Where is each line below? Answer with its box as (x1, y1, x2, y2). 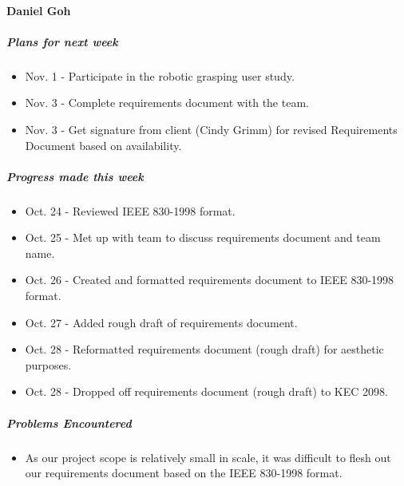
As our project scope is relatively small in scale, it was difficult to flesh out (25, 448, 391, 465)
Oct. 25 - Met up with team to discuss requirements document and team (25, 229, 381, 246)
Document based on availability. (25, 136, 182, 153)
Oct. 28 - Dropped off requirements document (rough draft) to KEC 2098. (25, 383, 388, 400)
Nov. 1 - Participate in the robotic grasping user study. (25, 67, 295, 84)
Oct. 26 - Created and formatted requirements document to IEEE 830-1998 (25, 271, 394, 288)
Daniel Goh (6, 2, 71, 18)
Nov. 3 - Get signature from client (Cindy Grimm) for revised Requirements (25, 121, 398, 137)
